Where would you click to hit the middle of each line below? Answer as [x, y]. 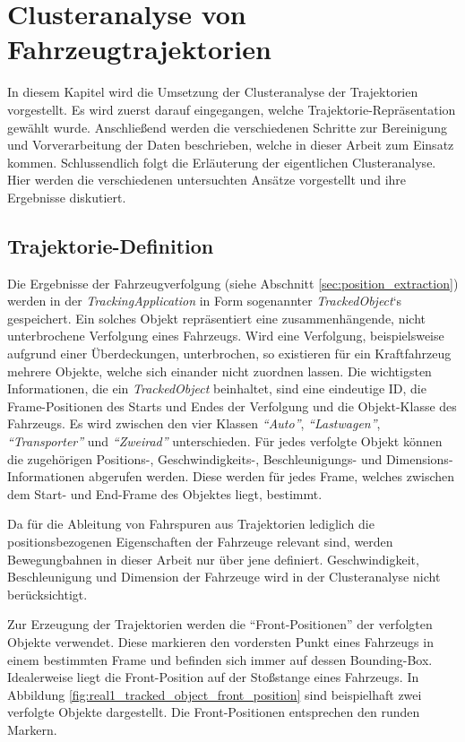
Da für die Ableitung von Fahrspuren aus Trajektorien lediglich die [191, 524]
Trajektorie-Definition [111, 245]
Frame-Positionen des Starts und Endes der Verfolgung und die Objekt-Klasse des [232, 406]
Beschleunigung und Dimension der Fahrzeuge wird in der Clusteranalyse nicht [224, 577]
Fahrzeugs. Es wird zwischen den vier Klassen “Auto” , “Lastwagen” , [194, 423]
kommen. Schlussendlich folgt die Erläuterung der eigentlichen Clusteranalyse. [222, 162]
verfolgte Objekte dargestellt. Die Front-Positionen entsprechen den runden [214, 712]
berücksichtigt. [47, 594]
